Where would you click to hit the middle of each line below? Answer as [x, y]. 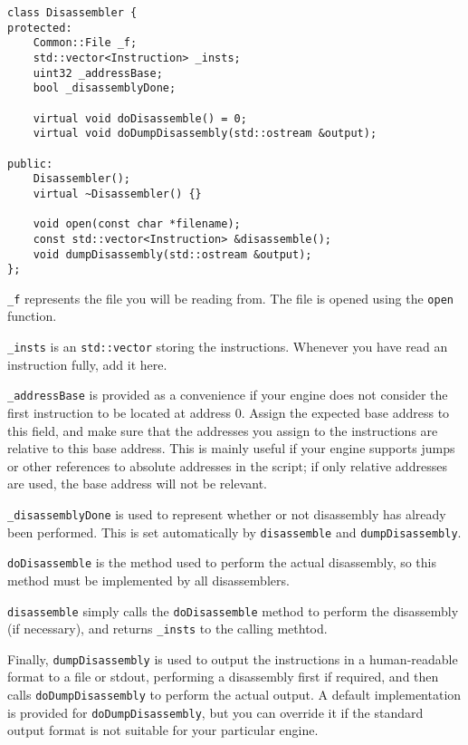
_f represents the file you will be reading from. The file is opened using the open [230, 298]
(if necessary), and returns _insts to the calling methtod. [167, 629]
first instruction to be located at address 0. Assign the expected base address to [229, 412]
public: [30, 164]
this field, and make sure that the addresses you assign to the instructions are [223, 430]
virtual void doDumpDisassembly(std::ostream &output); [205, 134]
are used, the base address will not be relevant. [138, 484]
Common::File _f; [85, 43]
